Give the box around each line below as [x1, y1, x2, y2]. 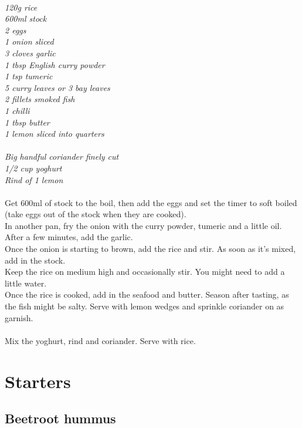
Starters [5, 369, 71, 393]
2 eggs [5, 23, 26, 36]
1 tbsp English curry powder [5, 58, 105, 70]
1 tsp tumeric [5, 70, 53, 82]
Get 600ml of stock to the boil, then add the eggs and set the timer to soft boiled [5, 196, 297, 208]
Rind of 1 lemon [5, 173, 63, 186]
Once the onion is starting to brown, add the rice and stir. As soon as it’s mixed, [5, 242, 296, 255]
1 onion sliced [5, 35, 54, 48]
